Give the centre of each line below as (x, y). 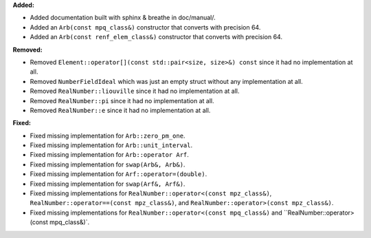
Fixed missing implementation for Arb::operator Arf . (109, 155)
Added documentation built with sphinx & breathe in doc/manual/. (123, 18)
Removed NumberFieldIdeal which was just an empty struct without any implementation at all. (166, 81)
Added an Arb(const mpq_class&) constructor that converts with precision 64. (145, 27)
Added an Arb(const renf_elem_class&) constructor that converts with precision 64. (156, 37)
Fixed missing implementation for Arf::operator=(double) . (119, 174)
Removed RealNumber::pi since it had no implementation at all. (122, 100)
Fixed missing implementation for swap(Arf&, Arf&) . (108, 184)
